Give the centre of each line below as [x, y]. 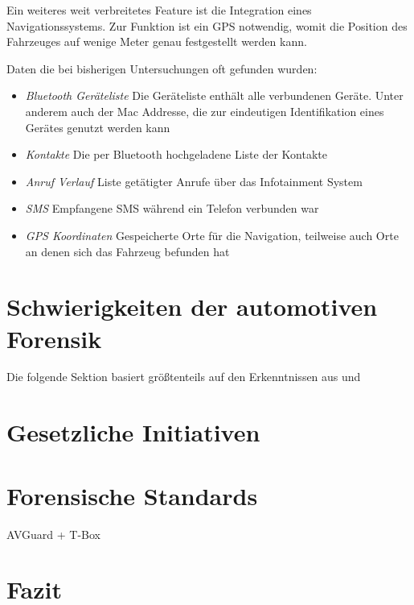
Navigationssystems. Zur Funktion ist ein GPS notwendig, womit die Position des [207, 25]
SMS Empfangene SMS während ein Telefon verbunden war [172, 208]
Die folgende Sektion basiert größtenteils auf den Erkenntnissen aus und [184, 377]
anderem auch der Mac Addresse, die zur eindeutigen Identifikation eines [205, 111]
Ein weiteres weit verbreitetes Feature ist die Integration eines [159, 10]
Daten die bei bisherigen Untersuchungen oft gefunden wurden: [162, 68]
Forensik [54, 338]
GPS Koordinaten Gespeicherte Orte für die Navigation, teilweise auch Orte [212, 235]
